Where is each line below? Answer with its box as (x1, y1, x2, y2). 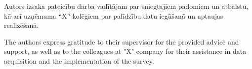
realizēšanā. (4, 20, 39, 30)
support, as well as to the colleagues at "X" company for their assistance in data (4, 46, 247, 56)
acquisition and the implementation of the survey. (4, 55, 154, 66)
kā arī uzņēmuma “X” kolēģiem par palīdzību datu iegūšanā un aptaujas (4, 10, 223, 21)
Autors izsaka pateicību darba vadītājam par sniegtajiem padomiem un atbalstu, (4, 1, 249, 11)
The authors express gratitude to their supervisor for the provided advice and (4, 36, 239, 46)
